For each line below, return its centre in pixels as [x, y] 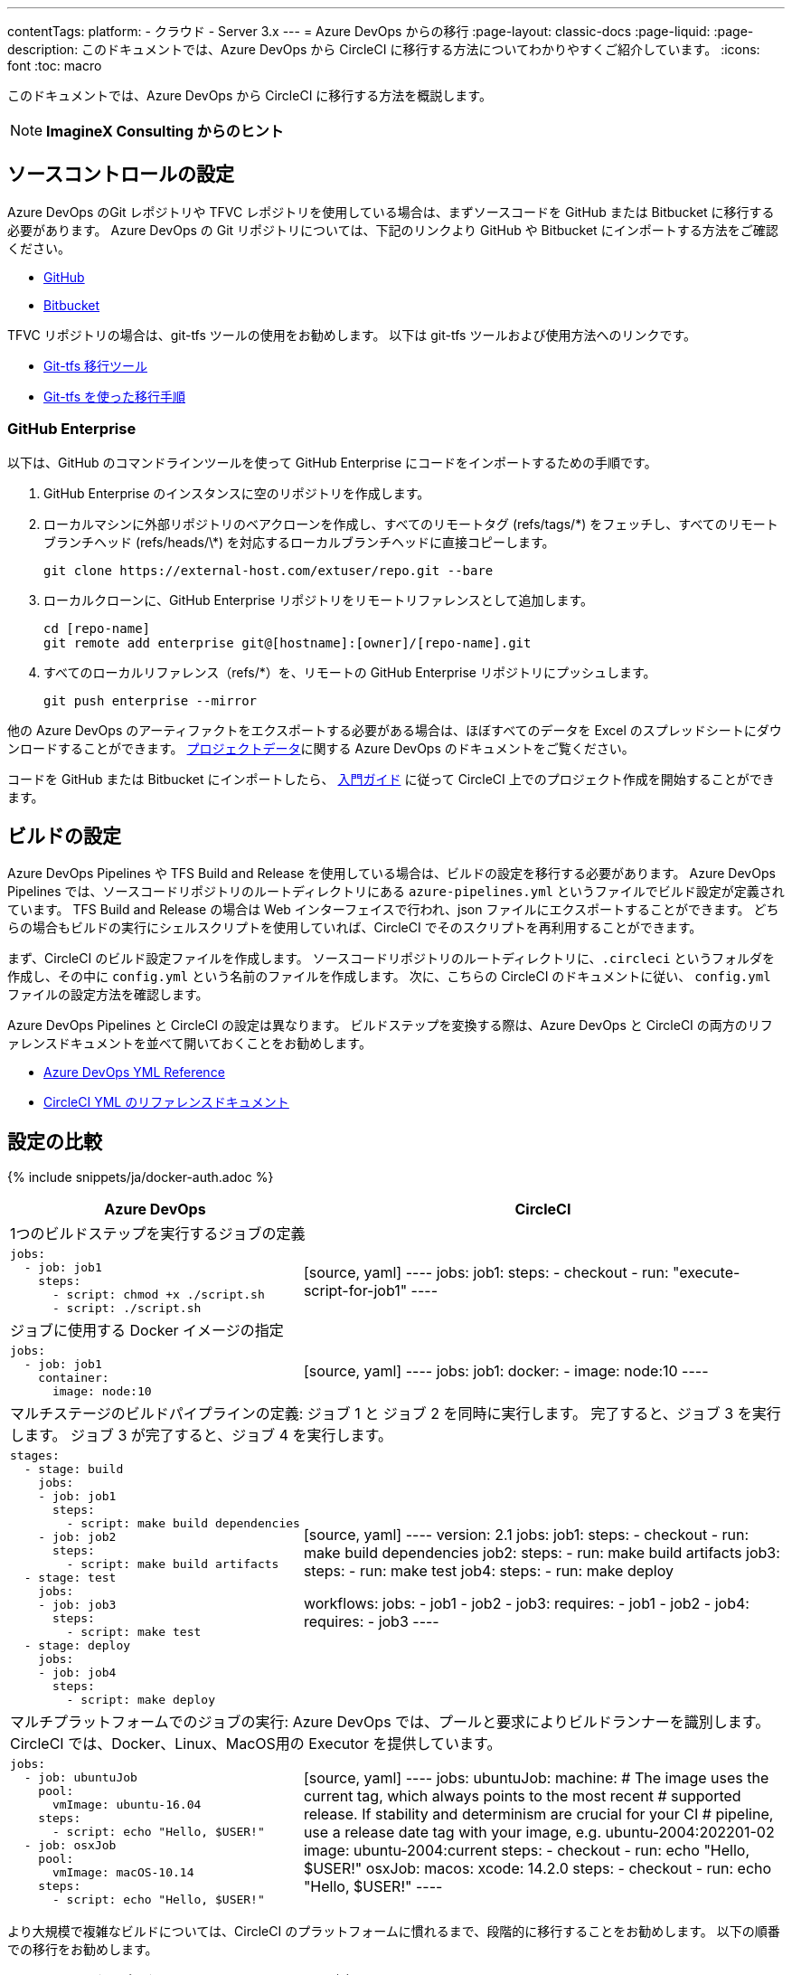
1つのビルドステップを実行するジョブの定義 [158, 1234]
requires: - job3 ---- [371, 1621]
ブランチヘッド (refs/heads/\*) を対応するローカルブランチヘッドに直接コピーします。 [299, 542]
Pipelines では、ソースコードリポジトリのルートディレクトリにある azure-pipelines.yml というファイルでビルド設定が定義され [396, 892]
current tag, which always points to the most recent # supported [522, 1795]
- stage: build [74, 1469]
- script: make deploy [141, 1700]
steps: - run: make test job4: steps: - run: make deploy [488, 1570]
